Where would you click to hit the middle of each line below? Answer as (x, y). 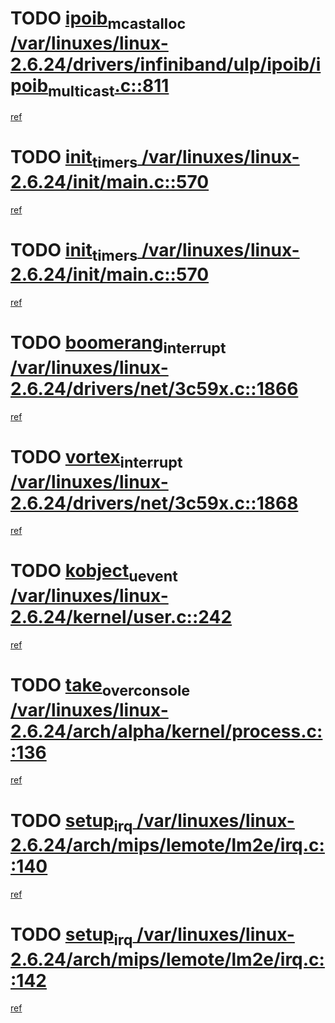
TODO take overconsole (100, 686)
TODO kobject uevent (94, 573)
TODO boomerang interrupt (118, 344)
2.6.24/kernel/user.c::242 (121, 617)
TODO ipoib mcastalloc (98, 20)
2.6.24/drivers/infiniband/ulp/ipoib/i (166, 64)
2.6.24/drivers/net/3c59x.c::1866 (154, 388)
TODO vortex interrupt (96, 458)
